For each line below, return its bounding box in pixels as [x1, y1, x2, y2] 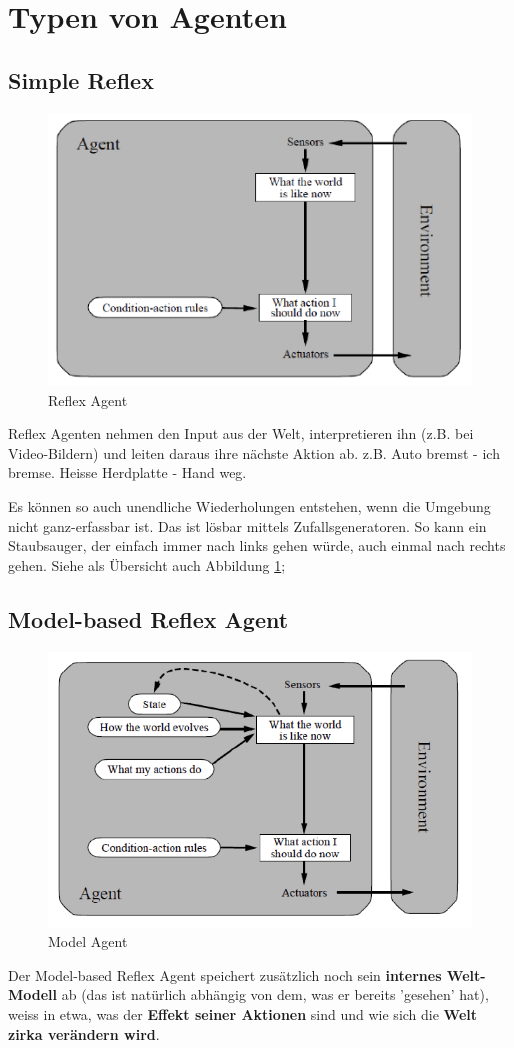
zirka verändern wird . [8, 1023, 160, 1044]
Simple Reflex [8, 64, 154, 95]
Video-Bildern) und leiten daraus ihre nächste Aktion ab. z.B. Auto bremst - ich [8, 442, 500, 463]
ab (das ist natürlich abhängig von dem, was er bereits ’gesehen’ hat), [61, 984, 489, 1005]
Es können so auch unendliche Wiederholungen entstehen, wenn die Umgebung [8, 495, 491, 516]
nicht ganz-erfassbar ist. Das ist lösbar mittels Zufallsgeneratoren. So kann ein [8, 515, 487, 536]
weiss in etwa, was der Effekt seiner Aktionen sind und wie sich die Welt [8, 1004, 478, 1024]
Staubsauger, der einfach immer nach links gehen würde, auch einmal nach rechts [8, 535, 506, 556]
